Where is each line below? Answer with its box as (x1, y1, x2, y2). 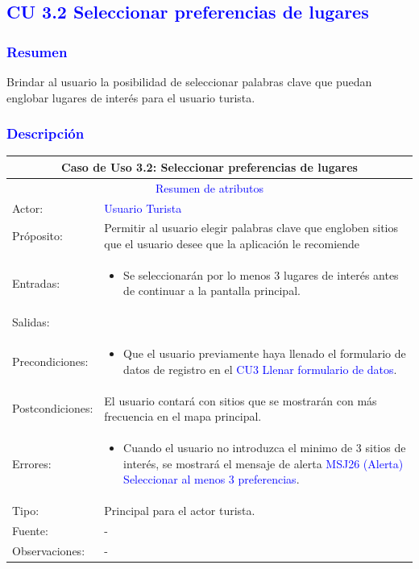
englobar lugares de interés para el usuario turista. (6, 89, 255, 106)
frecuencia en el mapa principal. (104, 408, 262, 425)
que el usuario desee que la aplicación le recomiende (104, 235, 360, 252)
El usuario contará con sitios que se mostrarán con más (104, 392, 377, 409)
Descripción (6, 123, 85, 143)
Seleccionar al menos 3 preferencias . (123, 471, 300, 488)
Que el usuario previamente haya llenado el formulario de (123, 345, 406, 362)
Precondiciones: (12, 352, 89, 369)
